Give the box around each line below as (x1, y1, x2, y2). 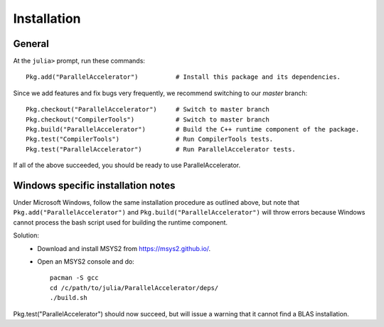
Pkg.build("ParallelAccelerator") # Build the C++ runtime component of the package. (26, 125, 360, 134)
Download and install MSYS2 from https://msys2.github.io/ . (37, 244, 211, 252)
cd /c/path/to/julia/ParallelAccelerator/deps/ (50, 284, 219, 291)
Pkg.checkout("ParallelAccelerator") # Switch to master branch (26, 105, 270, 114)
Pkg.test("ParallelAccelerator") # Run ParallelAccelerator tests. (26, 145, 296, 153)
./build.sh (50, 294, 88, 302)
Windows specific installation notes (13, 180, 176, 191)
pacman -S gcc (50, 274, 99, 282)
